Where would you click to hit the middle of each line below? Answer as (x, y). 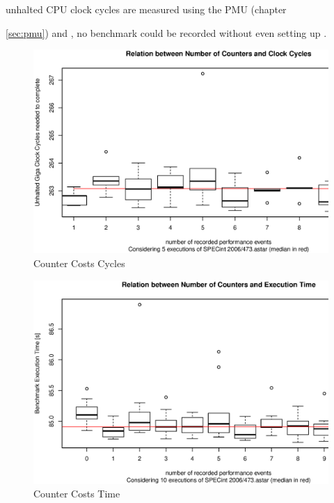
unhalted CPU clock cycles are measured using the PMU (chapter (146, 9)
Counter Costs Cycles (79, 263)
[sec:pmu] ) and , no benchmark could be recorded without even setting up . (166, 32)
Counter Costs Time (77, 494)
